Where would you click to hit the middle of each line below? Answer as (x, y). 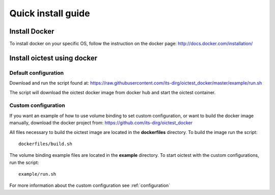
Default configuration (36, 73)
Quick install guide (50, 13)
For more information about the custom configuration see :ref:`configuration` (90, 185)
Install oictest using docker (53, 58)
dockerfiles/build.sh (45, 144)
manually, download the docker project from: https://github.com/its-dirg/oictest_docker (101, 123)
